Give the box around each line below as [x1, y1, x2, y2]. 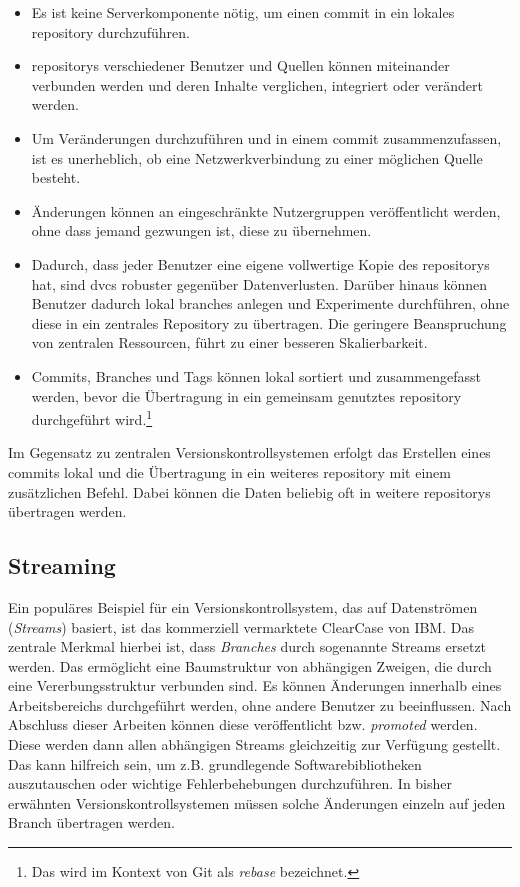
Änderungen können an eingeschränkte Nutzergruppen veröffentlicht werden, [31, 200, 501, 221]
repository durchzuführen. [31, 21, 190, 42]
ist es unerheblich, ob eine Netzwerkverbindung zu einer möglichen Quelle [31, 147, 483, 168]
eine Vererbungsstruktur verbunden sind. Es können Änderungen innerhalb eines [8, 675, 502, 696]
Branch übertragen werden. [8, 812, 175, 833]
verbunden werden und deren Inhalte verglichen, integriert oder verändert [31, 74, 483, 95]
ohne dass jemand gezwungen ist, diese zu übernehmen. [31, 220, 372, 241]
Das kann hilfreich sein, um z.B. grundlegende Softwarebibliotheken [8, 753, 422, 774]
